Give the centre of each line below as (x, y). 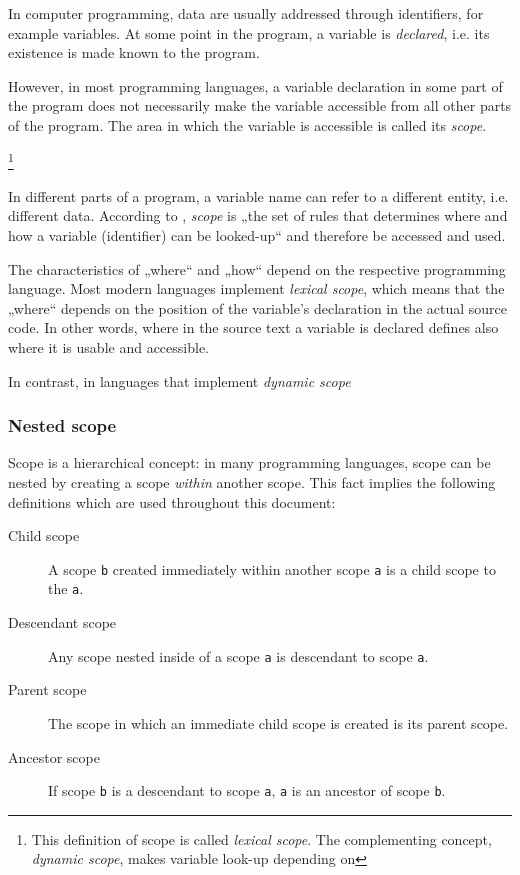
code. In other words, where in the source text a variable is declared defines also (253, 327)
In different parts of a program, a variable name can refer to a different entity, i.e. (258, 195)
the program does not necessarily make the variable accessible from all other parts (260, 105)
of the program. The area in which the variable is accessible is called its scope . (247, 124)
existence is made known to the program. (134, 52)
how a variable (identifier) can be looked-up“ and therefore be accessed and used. (257, 235)
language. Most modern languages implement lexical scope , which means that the (256, 288)
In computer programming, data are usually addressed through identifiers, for (246, 13)
